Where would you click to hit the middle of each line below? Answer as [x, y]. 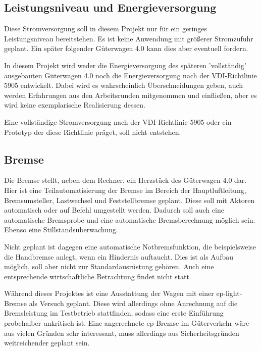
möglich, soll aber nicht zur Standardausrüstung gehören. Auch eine [109, 266]
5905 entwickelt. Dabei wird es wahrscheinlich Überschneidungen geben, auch [124, 85]
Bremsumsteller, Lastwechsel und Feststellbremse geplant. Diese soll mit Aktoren [129, 200]
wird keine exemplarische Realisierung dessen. [75, 105]
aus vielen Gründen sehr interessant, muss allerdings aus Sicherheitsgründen [122, 333]
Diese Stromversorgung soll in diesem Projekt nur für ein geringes [106, 29]
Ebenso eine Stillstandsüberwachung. [61, 230]
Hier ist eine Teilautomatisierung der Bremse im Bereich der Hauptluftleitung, [125, 190]
